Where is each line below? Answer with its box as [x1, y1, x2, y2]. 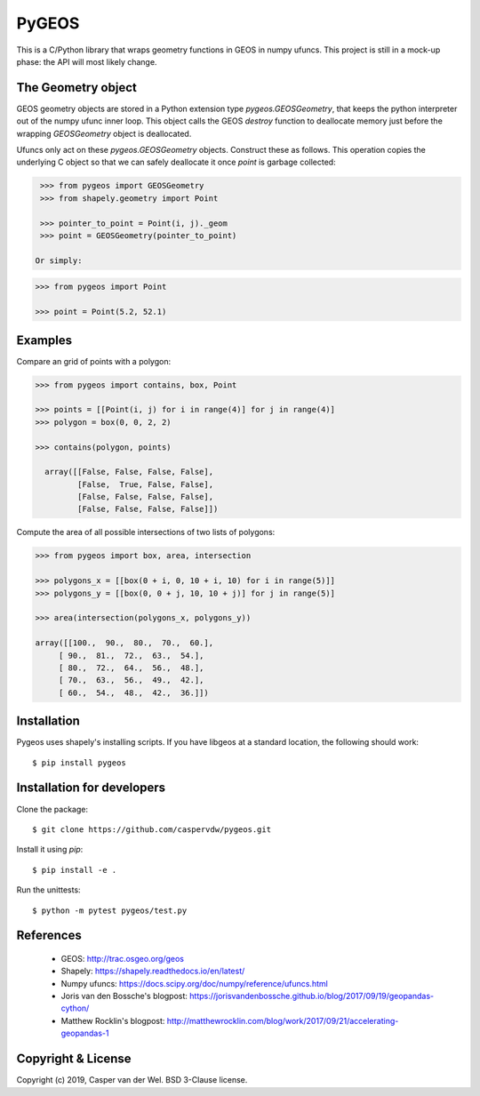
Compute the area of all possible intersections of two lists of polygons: [16, 527, 276, 538]
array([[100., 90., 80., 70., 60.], [35, 638, 213, 648]
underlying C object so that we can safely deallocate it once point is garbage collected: [16, 156, 337, 168]
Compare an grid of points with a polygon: [16, 356, 172, 366]
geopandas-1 [60, 1028, 109, 1039]
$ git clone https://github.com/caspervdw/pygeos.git [32, 824, 271, 835]
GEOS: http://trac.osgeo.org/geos [60, 953, 184, 964]
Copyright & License [16, 1052, 132, 1067]
